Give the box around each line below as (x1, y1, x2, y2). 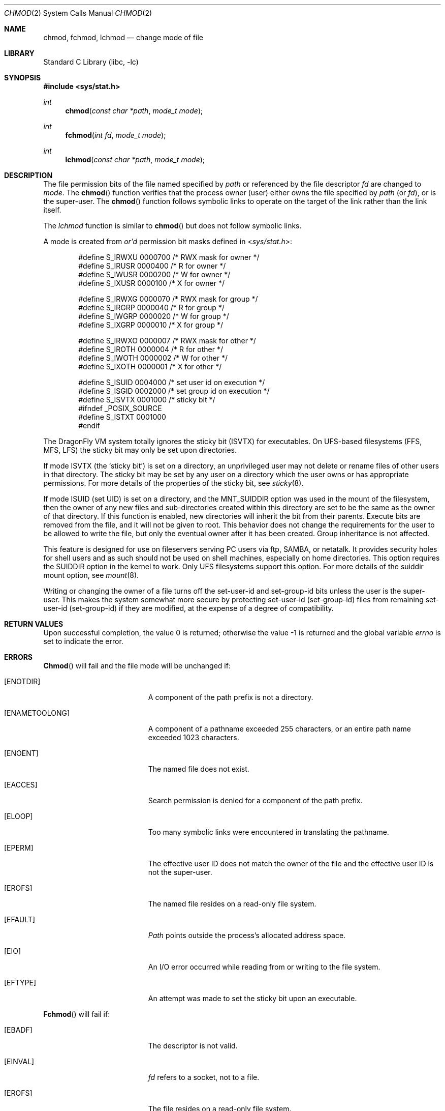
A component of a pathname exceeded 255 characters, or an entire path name (148, 724, 411, 733)
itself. (43, 206, 61, 214)
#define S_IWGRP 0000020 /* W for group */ (78, 312, 229, 320)
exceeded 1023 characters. (148, 733, 239, 742)
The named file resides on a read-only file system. (148, 899, 316, 908)
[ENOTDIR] (4, 677, 41, 686)
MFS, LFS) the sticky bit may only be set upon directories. (43, 446, 237, 454)
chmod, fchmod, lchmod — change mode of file (43, 33, 203, 42)
